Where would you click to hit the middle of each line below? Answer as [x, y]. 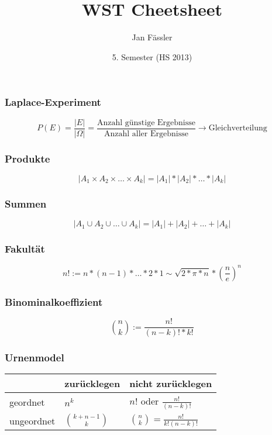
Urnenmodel [35, 358]
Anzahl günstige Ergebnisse [146, 122]
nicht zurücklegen [171, 384]
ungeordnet [32, 420]
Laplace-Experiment [53, 102]
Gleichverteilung [238, 128]
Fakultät [25, 249]
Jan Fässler [152, 37]
